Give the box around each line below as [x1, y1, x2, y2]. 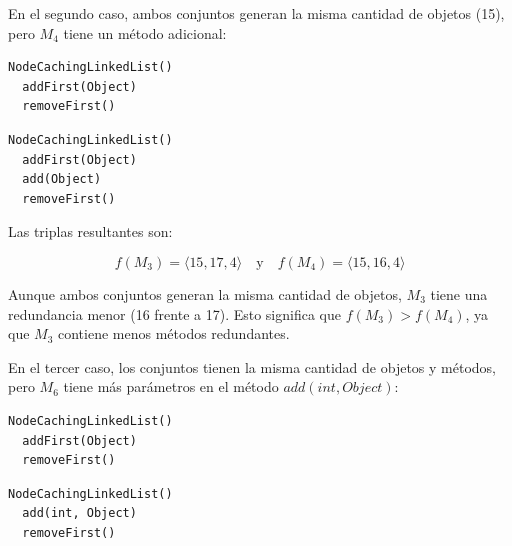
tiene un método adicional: [63, 22, 227, 43]
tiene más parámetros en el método [63, 376, 279, 397]
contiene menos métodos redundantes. [58, 323, 290, 344]
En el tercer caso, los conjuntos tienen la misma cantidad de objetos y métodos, [8, 356, 496, 377]
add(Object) [22, 172, 102, 187]
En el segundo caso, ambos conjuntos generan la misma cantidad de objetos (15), [8, 3, 505, 23]
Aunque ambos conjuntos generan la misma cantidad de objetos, [8, 283, 402, 304]
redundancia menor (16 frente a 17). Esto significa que [8, 303, 341, 324]
